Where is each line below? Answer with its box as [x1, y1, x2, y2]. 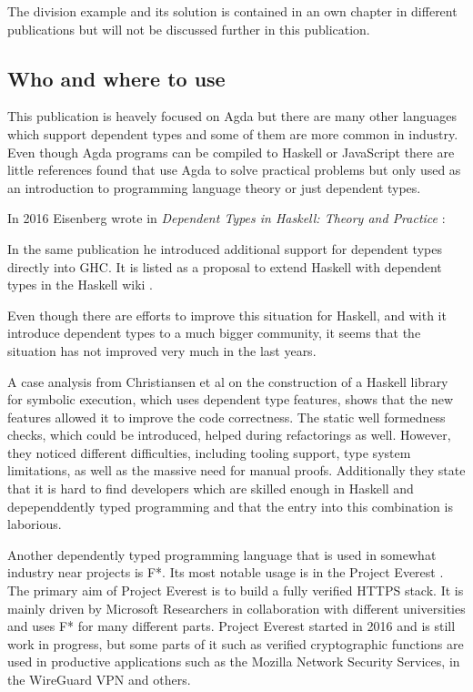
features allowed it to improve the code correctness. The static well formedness [7, 407, 446, 426]
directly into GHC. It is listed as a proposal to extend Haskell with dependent [7, 257, 442, 276]
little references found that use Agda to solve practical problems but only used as [7, 160, 461, 179]
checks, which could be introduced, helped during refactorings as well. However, [7, 425, 451, 444]
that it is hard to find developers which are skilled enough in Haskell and [7, 479, 414, 498]
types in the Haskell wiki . [7, 275, 153, 294]
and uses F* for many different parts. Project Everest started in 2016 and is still [7, 616, 456, 636]
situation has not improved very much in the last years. [7, 341, 317, 360]
